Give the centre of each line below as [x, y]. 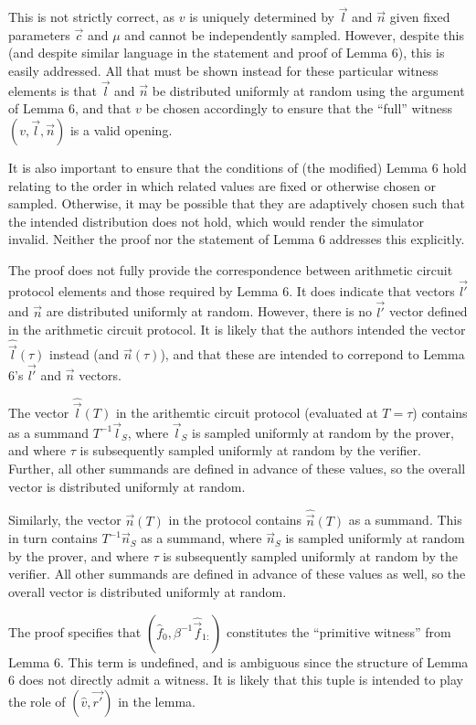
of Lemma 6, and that [70, 108]
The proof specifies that [75, 631]
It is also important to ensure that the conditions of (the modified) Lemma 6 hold [238, 167]
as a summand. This [405, 520]
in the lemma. [157, 701]
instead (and [85, 354]
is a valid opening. [121, 130]
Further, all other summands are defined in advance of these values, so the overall [237, 469]
